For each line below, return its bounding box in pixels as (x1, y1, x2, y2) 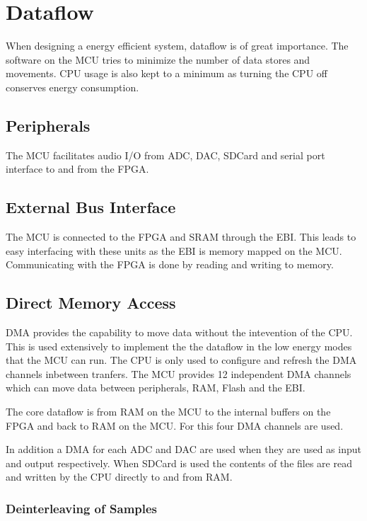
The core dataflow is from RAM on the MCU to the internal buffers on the (6, 404, 331, 419)
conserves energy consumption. (6, 79, 139, 94)
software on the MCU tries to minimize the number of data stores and (6, 52, 310, 67)
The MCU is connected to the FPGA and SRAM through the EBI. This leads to (6, 229, 356, 244)
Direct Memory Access (6, 292, 176, 314)
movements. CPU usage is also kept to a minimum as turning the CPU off (6, 66, 327, 81)
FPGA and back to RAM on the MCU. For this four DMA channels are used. (6, 418, 344, 433)
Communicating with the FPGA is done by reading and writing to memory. (6, 257, 334, 272)
